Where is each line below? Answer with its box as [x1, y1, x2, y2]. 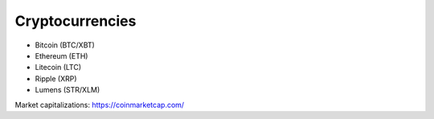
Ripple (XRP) [35, 73, 77, 84]
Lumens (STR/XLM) [35, 85, 100, 95]
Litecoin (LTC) [35, 63, 82, 72]
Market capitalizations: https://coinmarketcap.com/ [14, 100, 185, 109]
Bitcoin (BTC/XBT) [35, 40, 96, 50]
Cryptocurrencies [14, 12, 137, 30]
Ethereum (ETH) [35, 51, 88, 60]
